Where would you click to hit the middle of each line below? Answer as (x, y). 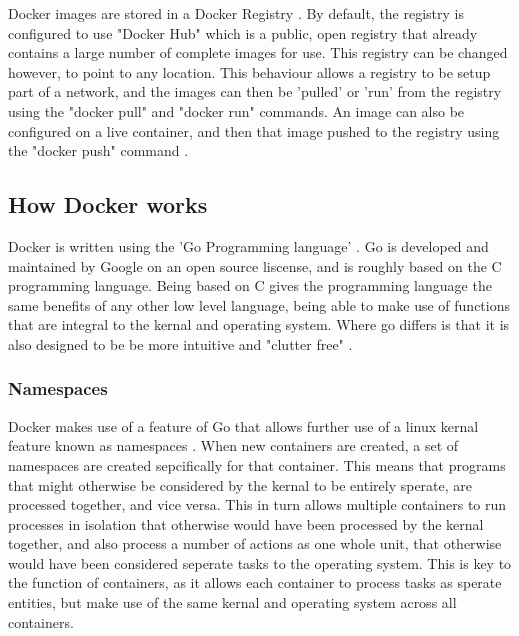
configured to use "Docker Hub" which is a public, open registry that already (243, 32)
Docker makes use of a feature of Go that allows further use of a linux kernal (243, 425)
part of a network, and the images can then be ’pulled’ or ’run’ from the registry (255, 91)
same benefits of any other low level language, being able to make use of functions (259, 304)
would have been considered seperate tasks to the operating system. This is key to (260, 562)
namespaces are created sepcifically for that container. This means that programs (257, 464)
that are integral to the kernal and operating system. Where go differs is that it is (259, 324)
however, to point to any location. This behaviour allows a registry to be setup (249, 71)
